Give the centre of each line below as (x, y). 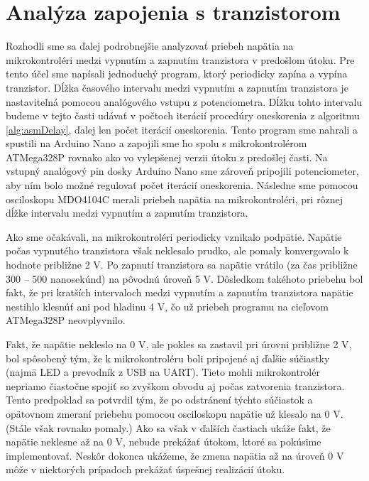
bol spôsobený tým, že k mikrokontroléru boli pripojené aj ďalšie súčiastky (168, 358)
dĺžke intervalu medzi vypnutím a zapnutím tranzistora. (127, 213)
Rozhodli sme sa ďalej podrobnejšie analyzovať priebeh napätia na (150, 46)
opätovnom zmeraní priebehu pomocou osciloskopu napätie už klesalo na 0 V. (175, 413)
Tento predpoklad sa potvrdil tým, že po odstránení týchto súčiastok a (159, 400)
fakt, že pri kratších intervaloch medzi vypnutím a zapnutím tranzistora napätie (180, 292)
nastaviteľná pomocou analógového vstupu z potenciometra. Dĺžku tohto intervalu (184, 101)
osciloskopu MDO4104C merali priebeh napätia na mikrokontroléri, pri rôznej (175, 199)
